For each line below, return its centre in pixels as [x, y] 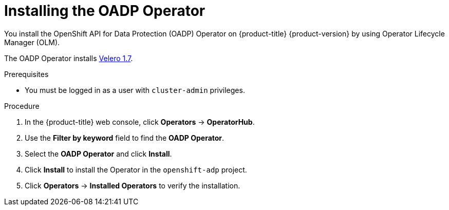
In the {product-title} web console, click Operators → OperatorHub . [140, 122]
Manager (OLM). [32, 42]
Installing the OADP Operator [105, 11]
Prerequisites [26, 74]
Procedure [22, 106]
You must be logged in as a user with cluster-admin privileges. [135, 90]
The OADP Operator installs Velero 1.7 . [69, 58]
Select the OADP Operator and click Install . [98, 154]
